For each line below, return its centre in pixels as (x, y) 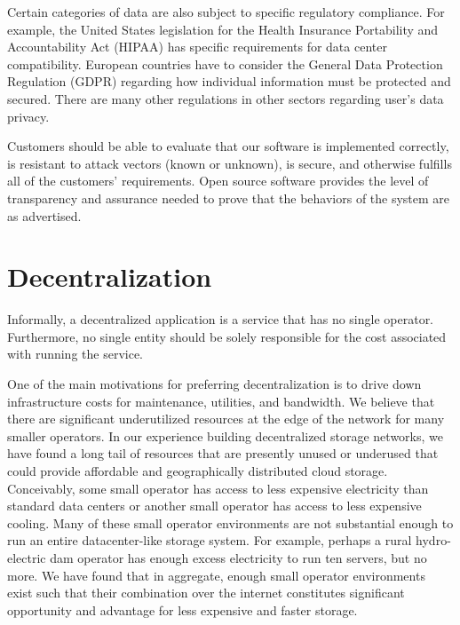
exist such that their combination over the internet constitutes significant (206, 593)
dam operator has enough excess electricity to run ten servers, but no (238, 557)
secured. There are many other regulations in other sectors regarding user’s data (226, 98)
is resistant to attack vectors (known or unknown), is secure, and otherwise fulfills (230, 163)
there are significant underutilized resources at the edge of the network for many (226, 419)
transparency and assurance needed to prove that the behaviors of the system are (229, 198)
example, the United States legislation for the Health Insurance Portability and (223, 29)
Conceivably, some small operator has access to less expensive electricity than (218, 488)
